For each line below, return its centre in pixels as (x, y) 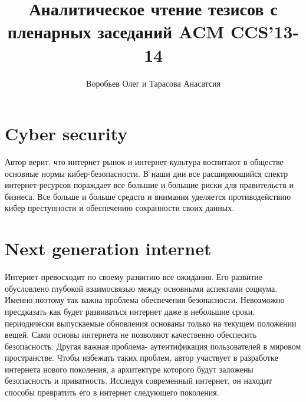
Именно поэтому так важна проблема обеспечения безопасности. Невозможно (145, 300)
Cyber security (66, 134)
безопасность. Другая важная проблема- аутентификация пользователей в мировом (153, 346)
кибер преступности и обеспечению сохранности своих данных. (120, 208)
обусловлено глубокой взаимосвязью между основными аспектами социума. (141, 288)
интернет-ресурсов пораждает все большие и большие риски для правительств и (149, 185)
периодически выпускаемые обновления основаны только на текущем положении (151, 323)
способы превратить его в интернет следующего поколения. (112, 392)
